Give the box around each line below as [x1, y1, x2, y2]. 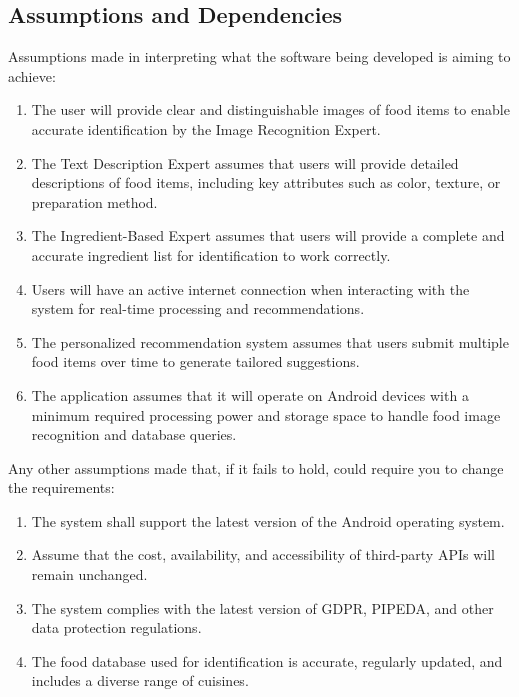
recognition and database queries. [31, 424, 237, 445]
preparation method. [31, 191, 158, 212]
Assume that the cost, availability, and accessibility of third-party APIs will [31, 544, 495, 565]
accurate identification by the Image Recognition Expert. [31, 118, 381, 139]
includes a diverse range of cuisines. [31, 670, 249, 691]
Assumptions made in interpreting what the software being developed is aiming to [8, 46, 511, 67]
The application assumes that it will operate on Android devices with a [31, 384, 469, 405]
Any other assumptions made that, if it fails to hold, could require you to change [8, 457, 504, 478]
